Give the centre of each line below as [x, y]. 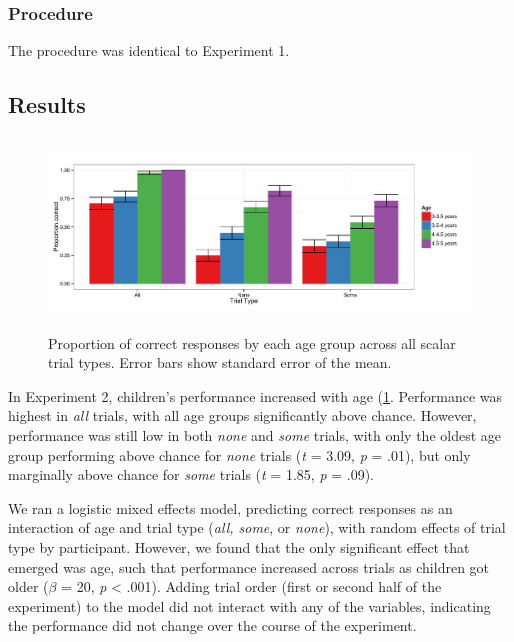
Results [47, 104]
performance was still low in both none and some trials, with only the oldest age [255, 434]
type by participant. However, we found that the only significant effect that [239, 546]
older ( [28, 586]
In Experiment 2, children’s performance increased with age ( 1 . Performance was [255, 395]
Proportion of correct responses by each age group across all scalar [252, 342]
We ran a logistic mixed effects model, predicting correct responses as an [230, 507]
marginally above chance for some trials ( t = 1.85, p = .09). [191, 474]
